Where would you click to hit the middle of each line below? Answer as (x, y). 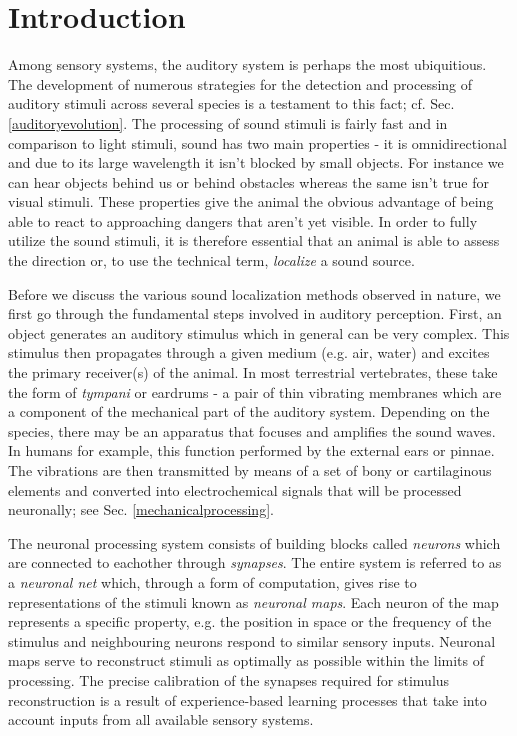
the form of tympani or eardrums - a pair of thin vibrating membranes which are (255, 391)
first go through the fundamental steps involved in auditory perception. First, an (255, 313)
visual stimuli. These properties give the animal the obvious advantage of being (251, 201)
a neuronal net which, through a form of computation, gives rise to (212, 581)
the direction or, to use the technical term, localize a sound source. (211, 260)
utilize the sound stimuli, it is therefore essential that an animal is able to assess (254, 240)
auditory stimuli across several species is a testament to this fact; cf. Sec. (231, 103)
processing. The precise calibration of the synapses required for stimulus (229, 679)
